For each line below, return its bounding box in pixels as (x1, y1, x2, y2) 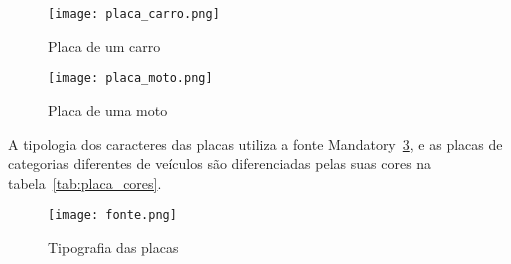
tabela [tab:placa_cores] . (8, 172, 162, 193)
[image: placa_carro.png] (48, 7, 220, 21)
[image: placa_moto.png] (48, 71, 213, 86)
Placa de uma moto (48, 99, 168, 120)
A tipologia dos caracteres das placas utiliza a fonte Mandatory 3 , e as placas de (8, 133, 503, 154)
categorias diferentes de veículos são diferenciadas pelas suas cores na (8, 153, 432, 174)
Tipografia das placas (48, 236, 179, 257)
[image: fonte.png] (48, 208, 177, 223)
